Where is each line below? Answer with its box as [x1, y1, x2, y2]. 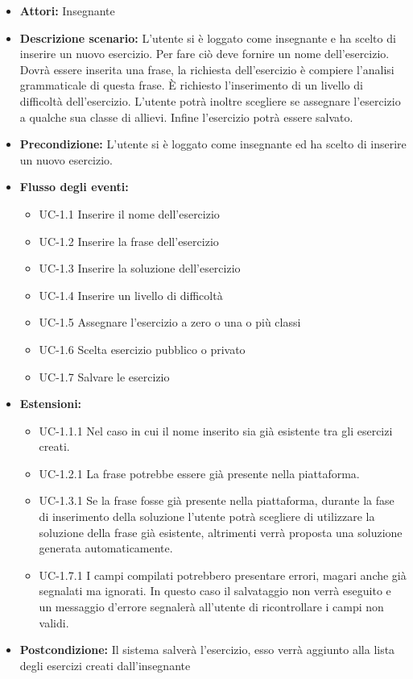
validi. [39, 614, 69, 631]
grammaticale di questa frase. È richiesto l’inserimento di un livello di [19, 77, 363, 94]
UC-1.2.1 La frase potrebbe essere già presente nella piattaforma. [39, 464, 360, 481]
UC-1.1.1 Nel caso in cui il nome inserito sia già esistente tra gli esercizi [39, 422, 393, 439]
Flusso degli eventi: [19, 178, 129, 195]
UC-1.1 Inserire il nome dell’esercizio [39, 205, 220, 222]
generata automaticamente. [39, 539, 173, 556]
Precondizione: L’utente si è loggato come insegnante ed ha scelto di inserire [19, 135, 407, 152]
